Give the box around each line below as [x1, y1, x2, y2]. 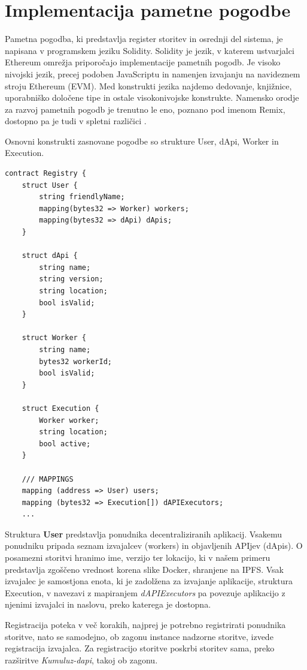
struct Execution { [22, 404, 99, 413]
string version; [39, 275, 104, 284]
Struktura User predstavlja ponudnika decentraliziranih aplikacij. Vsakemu [5, 527, 282, 540]
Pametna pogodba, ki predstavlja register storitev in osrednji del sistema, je [5, 32, 283, 45]
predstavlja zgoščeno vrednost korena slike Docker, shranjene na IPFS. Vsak [5, 563, 284, 575]
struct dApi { [22, 251, 78, 260]
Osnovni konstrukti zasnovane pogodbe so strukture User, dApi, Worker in [5, 134, 279, 147]
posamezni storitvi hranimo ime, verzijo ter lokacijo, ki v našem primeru [5, 551, 270, 564]
